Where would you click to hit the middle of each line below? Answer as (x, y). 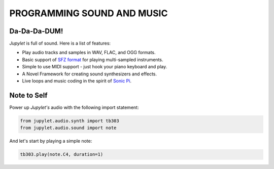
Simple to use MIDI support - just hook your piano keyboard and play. (95, 67)
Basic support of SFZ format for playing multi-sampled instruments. (93, 59)
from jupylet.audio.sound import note (68, 128)
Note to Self (28, 95)
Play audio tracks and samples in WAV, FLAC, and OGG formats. (89, 53)
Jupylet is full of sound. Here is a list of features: (60, 44)
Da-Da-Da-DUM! (36, 31)
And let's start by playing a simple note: (51, 141)
